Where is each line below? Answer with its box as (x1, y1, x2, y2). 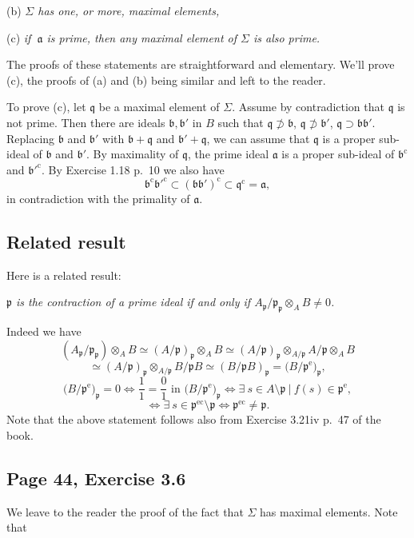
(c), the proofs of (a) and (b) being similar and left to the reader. (6, 71, 326, 88)
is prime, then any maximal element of (46, 29, 237, 46)
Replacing (6, 130, 55, 146)
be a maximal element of (98, 98, 220, 115)
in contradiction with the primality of (6, 189, 190, 206)
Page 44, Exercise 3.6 (6, 466, 186, 491)
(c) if (6, 29, 31, 46)
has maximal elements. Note (260, 503, 398, 520)
